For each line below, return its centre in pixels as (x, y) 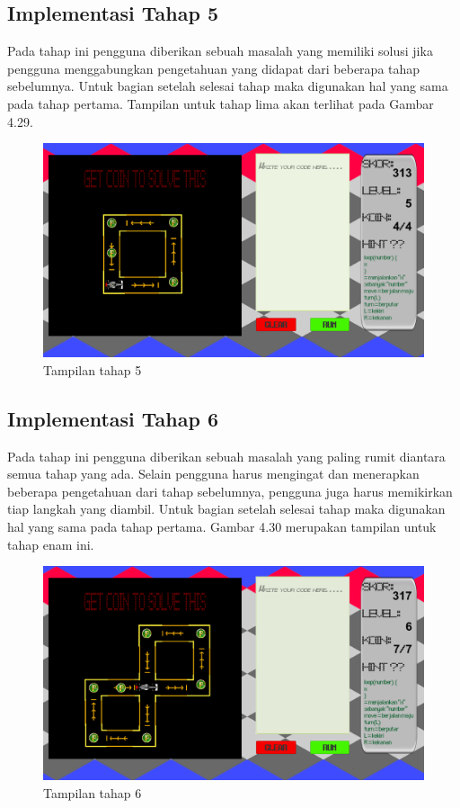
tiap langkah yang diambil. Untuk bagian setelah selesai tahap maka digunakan (226, 509)
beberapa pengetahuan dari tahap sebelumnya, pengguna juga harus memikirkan (230, 491)
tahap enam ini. (51, 544)
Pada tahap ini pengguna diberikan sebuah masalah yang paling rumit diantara (226, 456)
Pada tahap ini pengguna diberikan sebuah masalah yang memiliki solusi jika (220, 51)
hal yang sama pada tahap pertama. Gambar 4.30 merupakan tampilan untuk (222, 527)
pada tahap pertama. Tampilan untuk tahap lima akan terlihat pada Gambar (221, 103)
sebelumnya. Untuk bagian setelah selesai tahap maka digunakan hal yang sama (228, 86)
